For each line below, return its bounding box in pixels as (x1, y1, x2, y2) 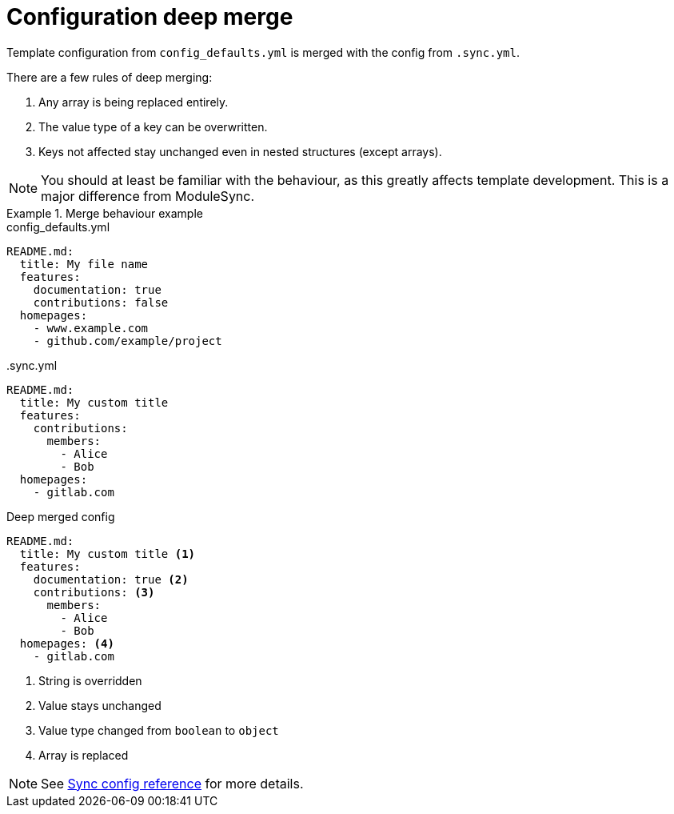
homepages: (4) (19, 636, 114, 650)
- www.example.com (33, 321, 149, 335)
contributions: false (33, 295, 169, 309)
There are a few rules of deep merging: (6, 70, 213, 84)
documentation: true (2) (33, 572, 189, 586)
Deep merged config (6, 509, 115, 523)
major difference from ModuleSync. (41, 187, 255, 204)
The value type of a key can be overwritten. (38, 119, 268, 134)
